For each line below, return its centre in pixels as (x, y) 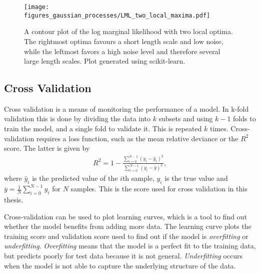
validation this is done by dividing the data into (77, 118)
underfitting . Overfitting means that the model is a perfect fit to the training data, (130, 246)
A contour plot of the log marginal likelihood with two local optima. (128, 31)
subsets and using (186, 118)
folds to (244, 118)
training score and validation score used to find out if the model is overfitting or (126, 236)
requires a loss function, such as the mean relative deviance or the (137, 138)
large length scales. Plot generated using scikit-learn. (105, 61)
